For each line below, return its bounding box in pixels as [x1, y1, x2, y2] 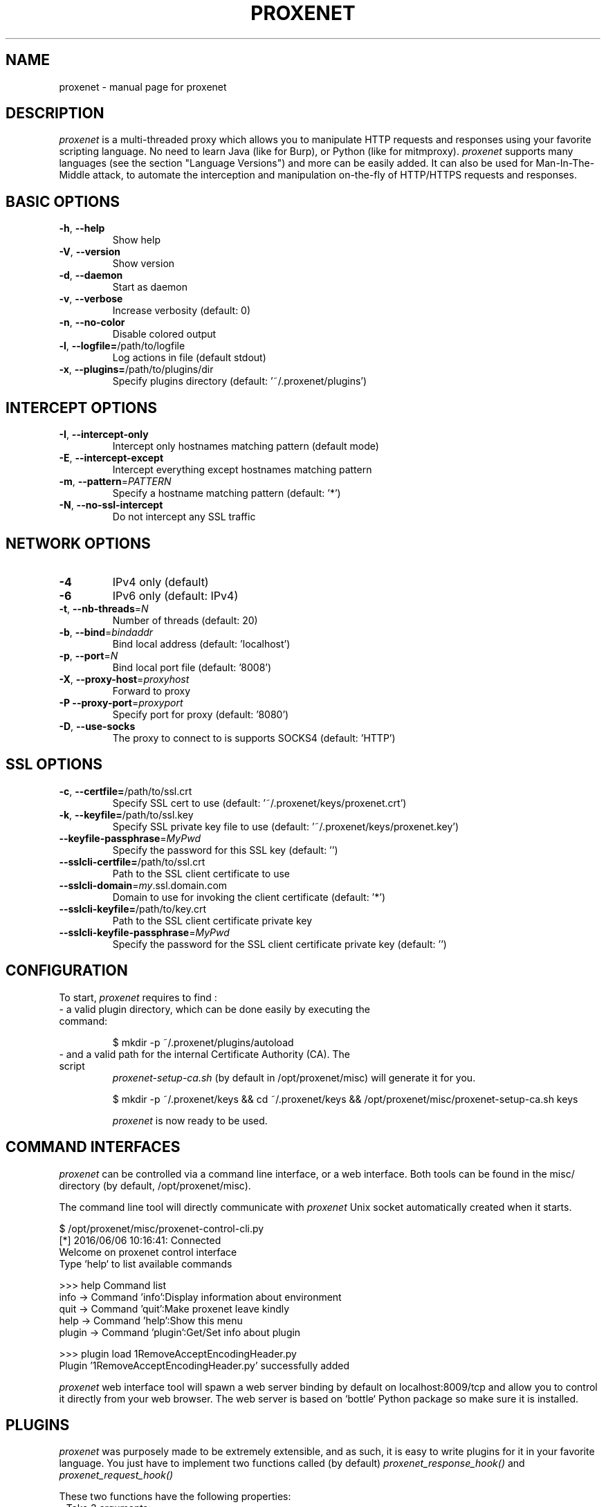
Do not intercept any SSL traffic [112, 511, 256, 523]
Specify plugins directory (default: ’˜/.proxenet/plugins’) [112, 375, 367, 387]
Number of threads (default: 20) [112, 614, 258, 626]
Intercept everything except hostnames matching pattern [112, 464, 372, 476]
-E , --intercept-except [59, 452, 164, 464]
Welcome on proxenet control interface [59, 1245, 237, 1258]
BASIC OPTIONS [6, 192, 120, 210]
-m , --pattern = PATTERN [59, 475, 172, 488]
